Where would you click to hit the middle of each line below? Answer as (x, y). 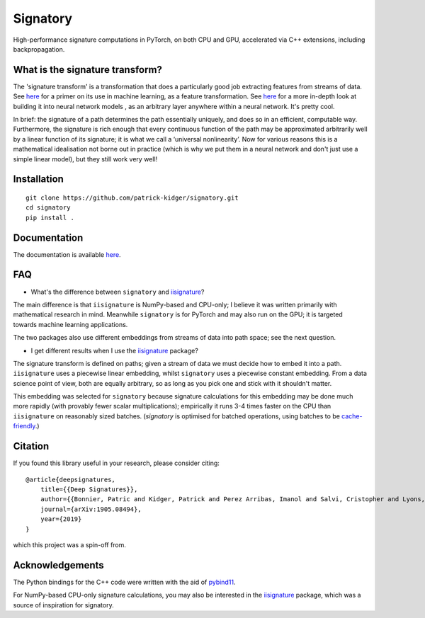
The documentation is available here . (67, 254)
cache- (352, 416)
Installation (38, 179)
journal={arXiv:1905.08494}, (91, 509)
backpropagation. (39, 49)
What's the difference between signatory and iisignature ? (118, 292)
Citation (31, 446)
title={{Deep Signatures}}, (89, 489)
